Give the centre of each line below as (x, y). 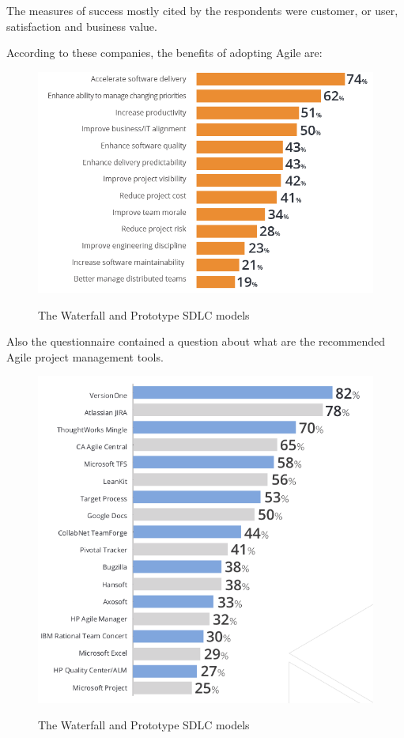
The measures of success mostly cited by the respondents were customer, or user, (202, 10)
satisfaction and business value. (82, 26)
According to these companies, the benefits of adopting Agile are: (164, 53)
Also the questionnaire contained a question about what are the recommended (196, 341)
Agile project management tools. (85, 356)
